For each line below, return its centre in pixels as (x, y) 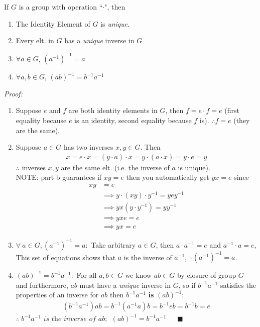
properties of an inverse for (57, 295)
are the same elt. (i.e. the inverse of (115, 167)
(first (232, 110)
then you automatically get (168, 177)
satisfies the (238, 285)
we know (139, 275)
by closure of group (207, 275)
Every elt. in (35, 40)
